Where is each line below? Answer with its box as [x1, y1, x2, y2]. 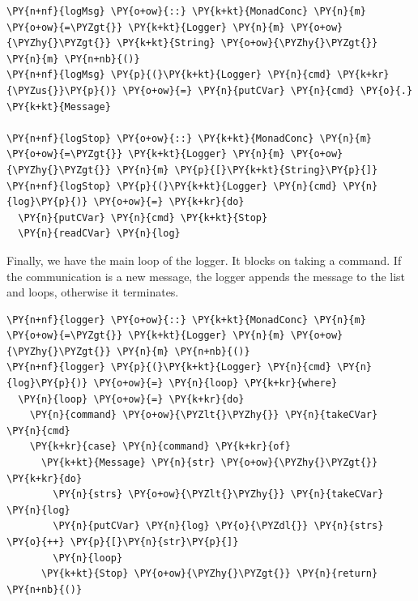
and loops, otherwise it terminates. [6, 283, 179, 300]
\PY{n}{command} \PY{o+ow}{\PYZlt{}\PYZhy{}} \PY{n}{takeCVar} [29, 409, 378, 421]
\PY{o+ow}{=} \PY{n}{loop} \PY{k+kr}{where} [93, 377, 338, 390]
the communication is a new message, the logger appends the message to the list [6, 267, 406, 284]
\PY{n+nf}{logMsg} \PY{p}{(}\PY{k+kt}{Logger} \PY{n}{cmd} [6, 69, 331, 81]
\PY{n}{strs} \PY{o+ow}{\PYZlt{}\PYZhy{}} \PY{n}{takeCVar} [53, 488, 384, 501]
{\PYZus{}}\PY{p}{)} [6, 84, 117, 96]
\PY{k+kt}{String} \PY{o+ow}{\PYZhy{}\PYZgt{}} [117, 37, 378, 49]
